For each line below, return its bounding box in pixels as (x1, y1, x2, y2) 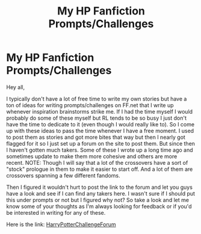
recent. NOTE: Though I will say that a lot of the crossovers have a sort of (6, 159, 188, 166)
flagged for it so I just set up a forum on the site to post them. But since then (6, 140, 196, 147)
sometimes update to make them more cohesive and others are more (6, 152, 178, 160)
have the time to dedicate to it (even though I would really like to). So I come (6, 120, 194, 128)
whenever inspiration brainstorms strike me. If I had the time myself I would (6, 108, 193, 115)
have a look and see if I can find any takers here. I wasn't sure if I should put (6, 189, 196, 197)
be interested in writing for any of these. (6, 209, 106, 216)
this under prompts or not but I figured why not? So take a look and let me (6, 196, 190, 203)
